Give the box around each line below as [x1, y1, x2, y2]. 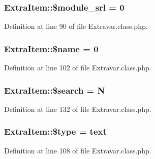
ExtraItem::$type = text [4, 125, 107, 138]
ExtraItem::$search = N [4, 84, 105, 96]
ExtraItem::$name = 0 [4, 42, 99, 55]
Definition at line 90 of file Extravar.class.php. [4, 21, 148, 31]
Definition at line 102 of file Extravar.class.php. [4, 62, 151, 73]
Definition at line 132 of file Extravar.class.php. [4, 103, 151, 114]
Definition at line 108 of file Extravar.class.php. [4, 145, 151, 155]
